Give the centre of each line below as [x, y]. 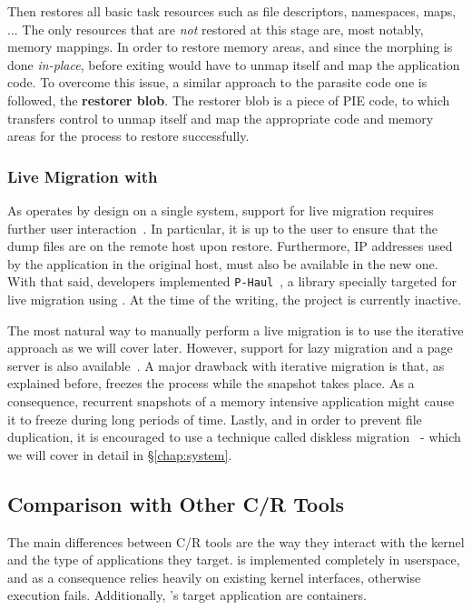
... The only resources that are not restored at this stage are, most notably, [216, 29]
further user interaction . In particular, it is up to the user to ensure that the [222, 228]
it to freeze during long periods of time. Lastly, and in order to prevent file [215, 419]
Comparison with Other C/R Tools [176, 503]
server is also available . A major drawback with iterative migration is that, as [226, 365]
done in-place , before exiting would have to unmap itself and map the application [234, 64]
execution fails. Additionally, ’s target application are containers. [187, 595]
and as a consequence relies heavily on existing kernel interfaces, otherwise [214, 577]
